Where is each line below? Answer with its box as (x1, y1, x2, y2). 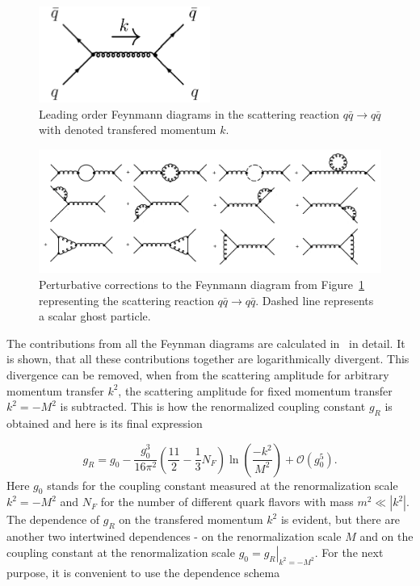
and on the (359, 528, 414, 545)
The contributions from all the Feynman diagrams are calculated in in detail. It (6, 334, 405, 351)
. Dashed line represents (255, 291, 374, 308)
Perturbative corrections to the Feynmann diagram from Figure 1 (39, 276, 365, 293)
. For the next (314, 543, 384, 560)
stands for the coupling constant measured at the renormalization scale (47, 476, 398, 493)
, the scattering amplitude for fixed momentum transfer (118, 382, 393, 399)
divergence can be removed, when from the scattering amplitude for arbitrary (6, 366, 389, 383)
